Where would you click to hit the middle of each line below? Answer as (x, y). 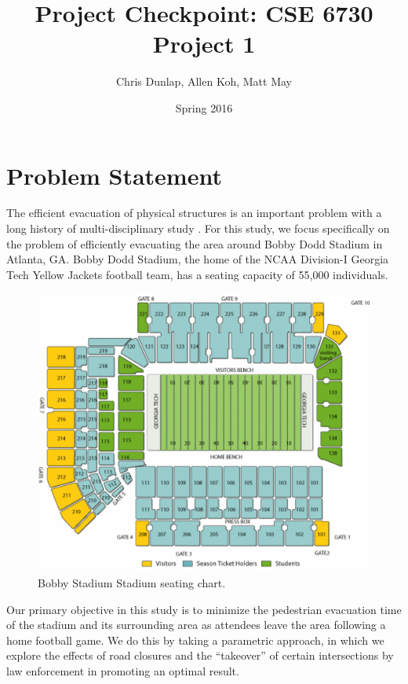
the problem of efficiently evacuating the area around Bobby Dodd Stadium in (195, 243)
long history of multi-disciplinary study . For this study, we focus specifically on (198, 228)
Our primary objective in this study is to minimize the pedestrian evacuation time (204, 609)
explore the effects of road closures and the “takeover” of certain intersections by (200, 655)
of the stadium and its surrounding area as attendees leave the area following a (196, 625)
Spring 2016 (204, 107)
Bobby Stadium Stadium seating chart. (132, 583)
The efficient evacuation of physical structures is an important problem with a (194, 213)
